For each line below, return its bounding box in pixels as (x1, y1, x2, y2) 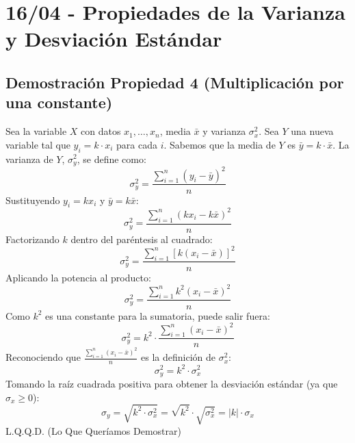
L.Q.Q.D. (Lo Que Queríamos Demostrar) (5, 424, 181, 438)
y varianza (202, 124, 246, 138)
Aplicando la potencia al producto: (5, 270, 151, 284)
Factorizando (5, 231, 60, 246)
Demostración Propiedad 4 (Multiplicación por (5, 71, 344, 92)
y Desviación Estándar (5, 25, 222, 53)
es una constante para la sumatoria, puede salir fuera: (45, 308, 270, 322)
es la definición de (141, 350, 216, 364)
